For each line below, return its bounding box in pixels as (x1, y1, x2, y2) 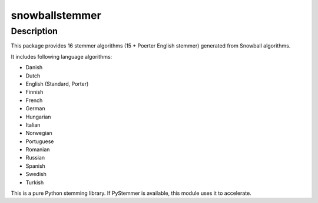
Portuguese (25, 138, 54, 145)
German (25, 105, 45, 112)
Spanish (25, 162, 45, 170)
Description (11, 26, 58, 36)
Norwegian (25, 130, 52, 137)
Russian (25, 154, 45, 161)
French (25, 97, 43, 104)
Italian (25, 121, 41, 128)
